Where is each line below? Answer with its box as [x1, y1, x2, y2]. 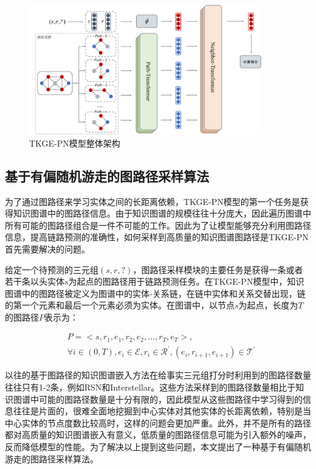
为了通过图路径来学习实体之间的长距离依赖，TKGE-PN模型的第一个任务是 [5, 195, 300, 207]
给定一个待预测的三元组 [5, 263, 98, 276]
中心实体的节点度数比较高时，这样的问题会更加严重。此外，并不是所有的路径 [5, 416, 311, 429]
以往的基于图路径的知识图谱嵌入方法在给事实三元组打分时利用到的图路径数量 [5, 369, 311, 381]
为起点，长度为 [238, 299, 298, 311]
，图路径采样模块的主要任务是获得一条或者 [132, 263, 303, 276]
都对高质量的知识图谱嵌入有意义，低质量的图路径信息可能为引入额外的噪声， [5, 428, 311, 441]
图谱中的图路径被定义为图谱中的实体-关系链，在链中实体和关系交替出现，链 [5, 287, 306, 299]
